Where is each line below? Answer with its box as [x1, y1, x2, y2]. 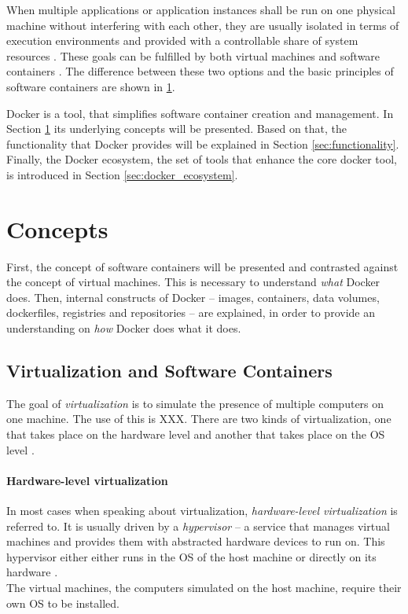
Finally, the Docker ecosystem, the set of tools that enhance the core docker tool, [6, 151, 397, 167]
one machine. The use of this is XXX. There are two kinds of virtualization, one [6, 410, 391, 427]
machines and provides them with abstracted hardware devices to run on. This [6, 533, 385, 550]
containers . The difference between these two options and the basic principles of [6, 63, 394, 79]
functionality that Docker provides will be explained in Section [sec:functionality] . [6, 135, 399, 152]
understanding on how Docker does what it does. [6, 320, 241, 336]
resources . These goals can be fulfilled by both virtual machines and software [6, 47, 380, 64]
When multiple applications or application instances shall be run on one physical [6, 2, 395, 17]
